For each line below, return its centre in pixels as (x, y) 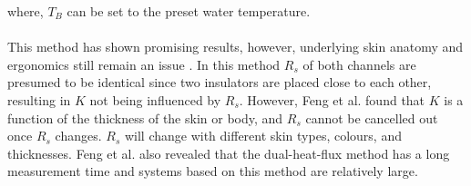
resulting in (39, 99)
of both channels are (359, 64)
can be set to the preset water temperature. (189, 11)
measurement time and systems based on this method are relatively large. (213, 171)
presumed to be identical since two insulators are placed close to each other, (220, 82)
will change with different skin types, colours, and (263, 136)
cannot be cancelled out (372, 117)
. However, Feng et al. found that (332, 99)
